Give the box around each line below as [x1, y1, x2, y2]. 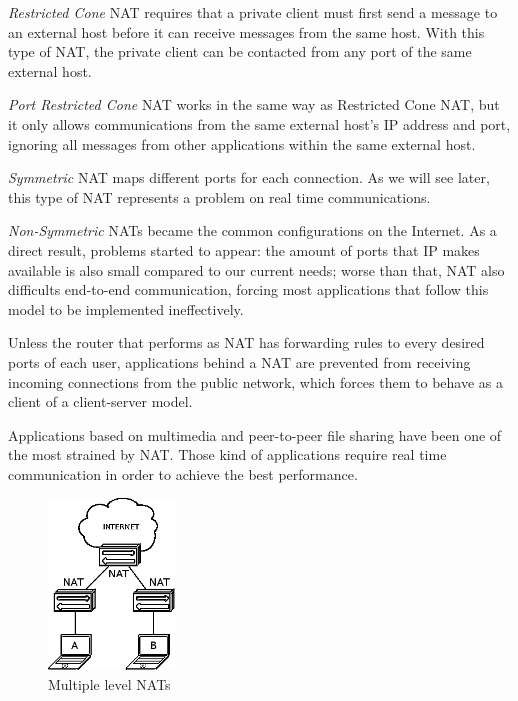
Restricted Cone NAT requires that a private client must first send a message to [8, 2, 498, 22]
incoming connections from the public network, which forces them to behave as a [8, 371, 503, 392]
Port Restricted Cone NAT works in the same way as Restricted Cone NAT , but [8, 94, 500, 115]
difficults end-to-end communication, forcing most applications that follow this [8, 279, 489, 300]
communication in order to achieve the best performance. [8, 463, 358, 484]
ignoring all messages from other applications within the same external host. [8, 133, 476, 154]
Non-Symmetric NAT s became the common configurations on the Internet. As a [8, 220, 497, 241]
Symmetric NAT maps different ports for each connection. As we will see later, [8, 167, 490, 188]
